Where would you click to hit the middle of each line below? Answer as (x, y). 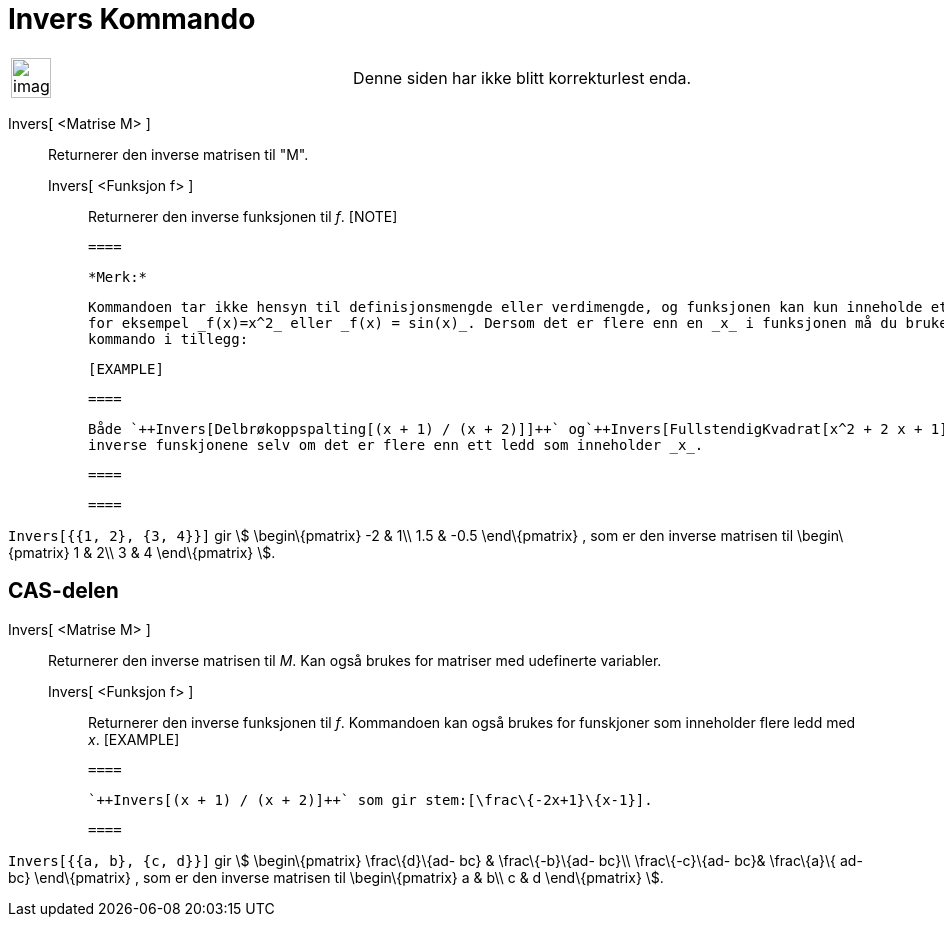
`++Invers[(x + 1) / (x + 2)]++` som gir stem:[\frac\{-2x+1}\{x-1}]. (370, 799)
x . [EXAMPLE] (134, 739)
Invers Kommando (132, 19)
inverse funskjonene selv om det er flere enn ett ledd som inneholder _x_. (396, 444)
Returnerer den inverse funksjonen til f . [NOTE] (243, 216)
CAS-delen (63, 591)
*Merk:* (118, 276)
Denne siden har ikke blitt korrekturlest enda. (522, 77)
